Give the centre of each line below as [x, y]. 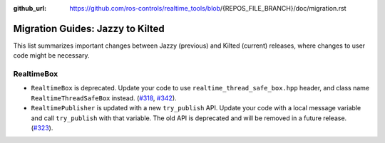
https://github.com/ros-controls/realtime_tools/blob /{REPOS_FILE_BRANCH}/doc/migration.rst [208, 8]
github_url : [30, 8]
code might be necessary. [51, 55]
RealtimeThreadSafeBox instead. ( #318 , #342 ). [104, 98]
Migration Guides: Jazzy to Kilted [89, 28]
